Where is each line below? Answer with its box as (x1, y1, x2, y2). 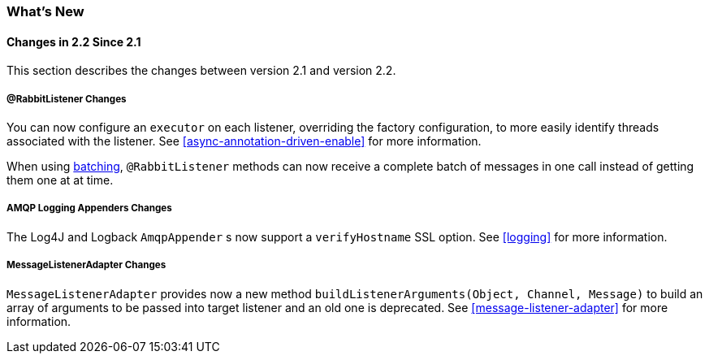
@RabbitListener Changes (6, 93, 127, 105)
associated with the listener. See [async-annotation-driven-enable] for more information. (6, 134, 482, 148)
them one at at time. (6, 173, 114, 187)
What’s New (6, 3, 84, 20)
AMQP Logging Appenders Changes (6, 202, 172, 215)
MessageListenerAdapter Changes (6, 259, 166, 271)
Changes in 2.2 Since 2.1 (6, 34, 141, 49)
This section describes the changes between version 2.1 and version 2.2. (6, 63, 396, 78)
